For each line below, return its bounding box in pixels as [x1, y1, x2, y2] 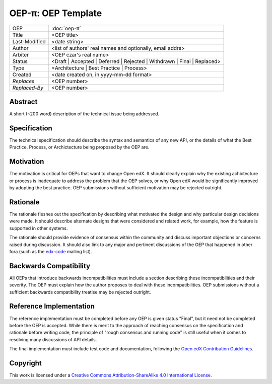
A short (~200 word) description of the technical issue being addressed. [9, 111, 160, 117]
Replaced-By [12, 84, 44, 91]
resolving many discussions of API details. [9, 336, 97, 342]
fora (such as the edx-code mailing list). [9, 248, 92, 254]
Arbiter [12, 51, 29, 58]
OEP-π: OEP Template [9, 8, 102, 19]
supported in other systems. [9, 225, 68, 231]
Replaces [12, 78, 35, 85]
